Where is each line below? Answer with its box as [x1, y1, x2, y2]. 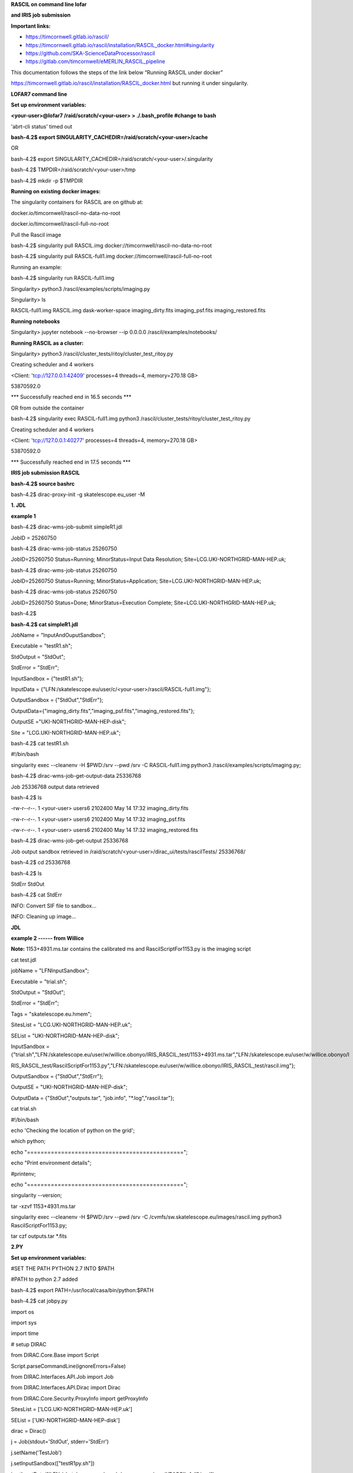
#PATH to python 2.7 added [11, 1276, 78, 1283]
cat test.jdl [11, 956, 36, 963]
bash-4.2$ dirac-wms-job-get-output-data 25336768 [11, 772, 141, 780]
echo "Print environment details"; [11, 1160, 92, 1167]
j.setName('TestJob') [11, 1449, 62, 1456]
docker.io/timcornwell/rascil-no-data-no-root [11, 209, 121, 216]
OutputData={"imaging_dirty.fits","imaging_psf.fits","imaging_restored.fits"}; [11, 707, 195, 714]
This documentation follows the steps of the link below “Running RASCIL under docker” [11, 68, 223, 76]
